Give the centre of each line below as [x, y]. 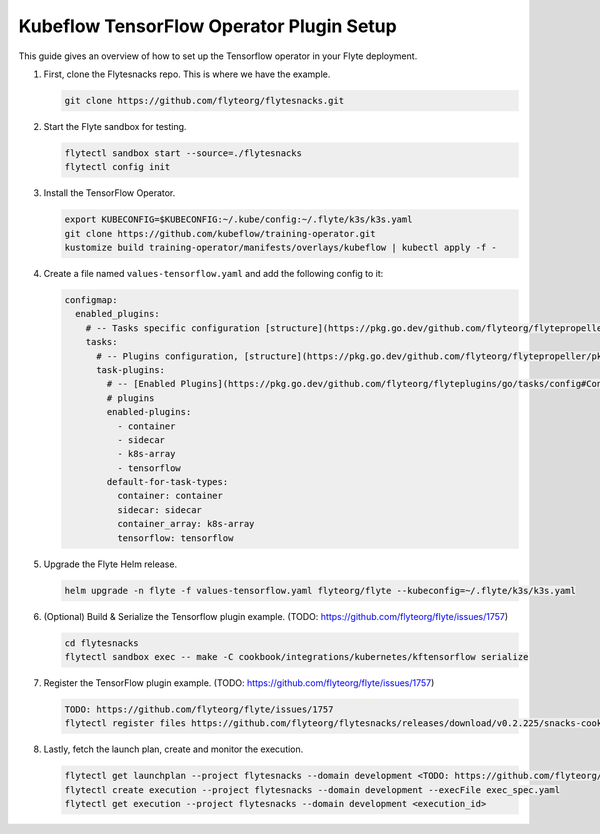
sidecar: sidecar [159, 509]
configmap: [91, 300]
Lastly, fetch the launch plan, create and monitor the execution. [173, 749]
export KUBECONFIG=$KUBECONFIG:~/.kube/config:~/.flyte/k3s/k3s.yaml [238, 219]
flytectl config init [117, 167]
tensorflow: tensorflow [175, 538]
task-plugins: [130, 369]
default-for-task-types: [167, 482]
